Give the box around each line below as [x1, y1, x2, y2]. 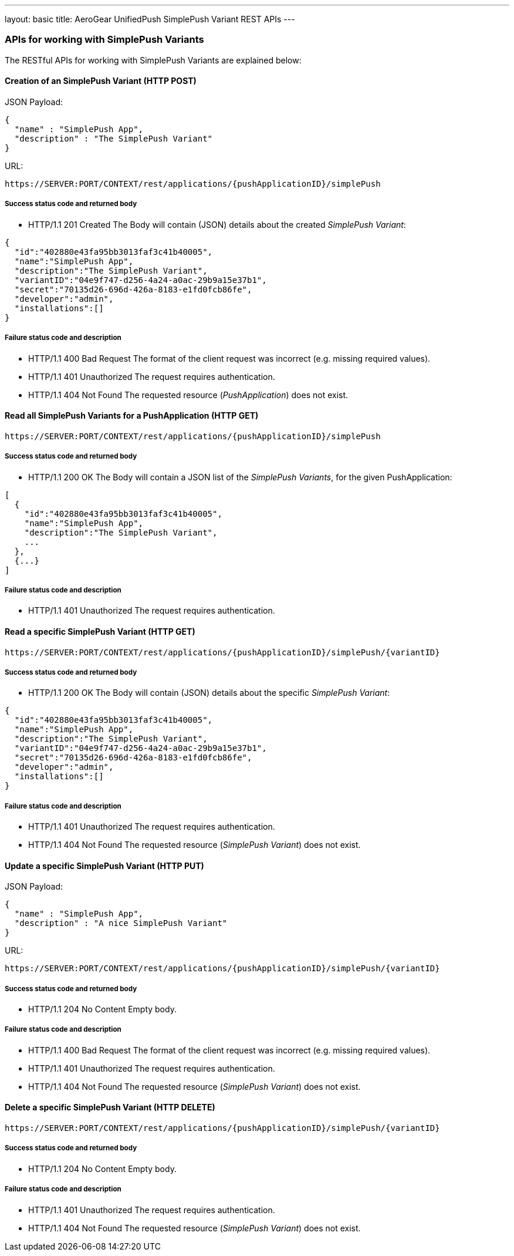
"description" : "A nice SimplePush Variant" [14, 918, 228, 928]
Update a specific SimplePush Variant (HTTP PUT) [5, 860, 204, 871]
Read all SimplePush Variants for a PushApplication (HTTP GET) [5, 410, 259, 421]
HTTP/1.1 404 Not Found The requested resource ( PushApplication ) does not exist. [28, 389, 349, 400]
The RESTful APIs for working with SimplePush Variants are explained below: [5, 55, 302, 65]
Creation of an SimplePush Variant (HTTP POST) [5, 76, 197, 86]
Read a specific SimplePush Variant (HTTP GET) [5, 626, 195, 637]
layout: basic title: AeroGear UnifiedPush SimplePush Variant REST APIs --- [5, 14, 295, 24]
